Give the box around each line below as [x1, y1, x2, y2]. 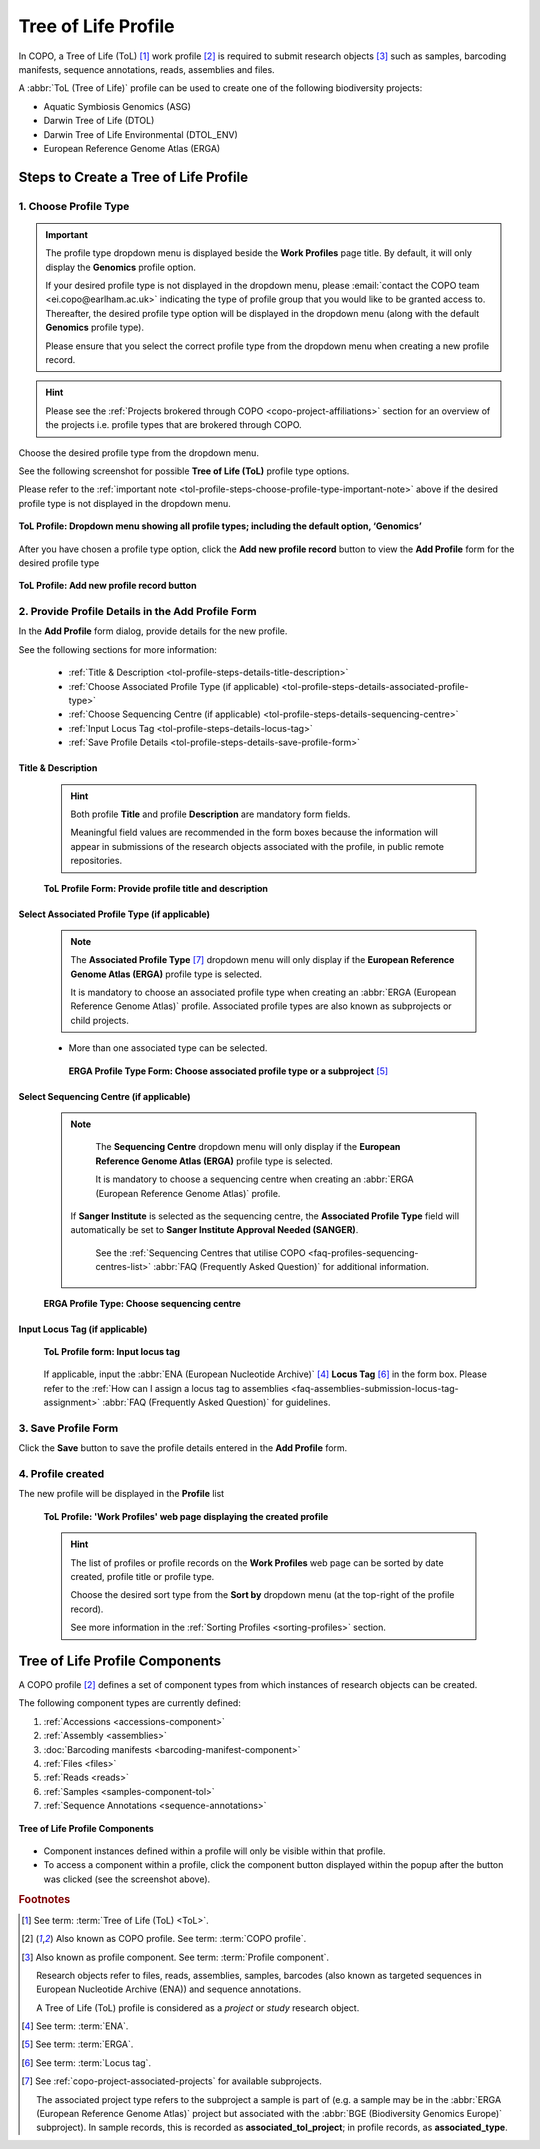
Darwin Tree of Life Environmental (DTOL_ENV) [43, 128, 239, 140]
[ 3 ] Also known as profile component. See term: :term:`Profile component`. [21, 1951, 330, 1963]
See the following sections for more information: [18, 643, 217, 655]
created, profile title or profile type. [70, 1570, 215, 1582]
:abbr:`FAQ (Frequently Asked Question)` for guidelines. [101, 1396, 331, 1409]
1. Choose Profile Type [18, 199, 130, 213]
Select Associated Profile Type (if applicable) [18, 908, 210, 920]
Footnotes [18, 1893, 71, 1907]
